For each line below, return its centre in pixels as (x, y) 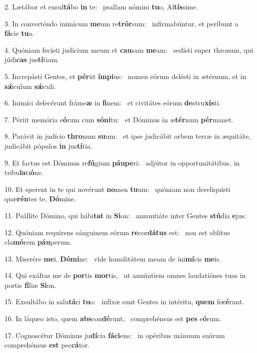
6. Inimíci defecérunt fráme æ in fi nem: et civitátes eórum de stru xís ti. (113, 103)
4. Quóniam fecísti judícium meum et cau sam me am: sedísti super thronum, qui (129, 49)
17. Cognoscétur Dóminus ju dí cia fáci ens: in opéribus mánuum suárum (115, 335)
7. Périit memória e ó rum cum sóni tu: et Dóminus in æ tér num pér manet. (119, 119)
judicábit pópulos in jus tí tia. (49, 145)
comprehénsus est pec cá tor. (47, 345)
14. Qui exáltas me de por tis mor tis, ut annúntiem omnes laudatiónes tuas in (125, 275)
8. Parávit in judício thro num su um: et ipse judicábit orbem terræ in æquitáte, (128, 136)
